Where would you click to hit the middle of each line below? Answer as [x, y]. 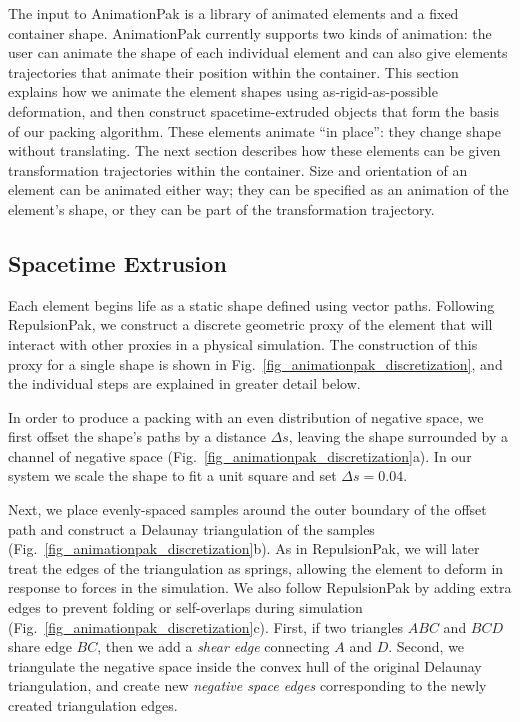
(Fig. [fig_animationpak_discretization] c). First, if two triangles [206, 626]
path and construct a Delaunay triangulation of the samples [191, 528]
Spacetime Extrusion [117, 262]
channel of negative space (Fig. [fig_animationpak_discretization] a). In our [240, 455]
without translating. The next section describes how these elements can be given [254, 150]
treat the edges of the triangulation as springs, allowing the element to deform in [256, 567]
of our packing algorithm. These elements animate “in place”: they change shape [254, 130]
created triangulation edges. [93, 705]
